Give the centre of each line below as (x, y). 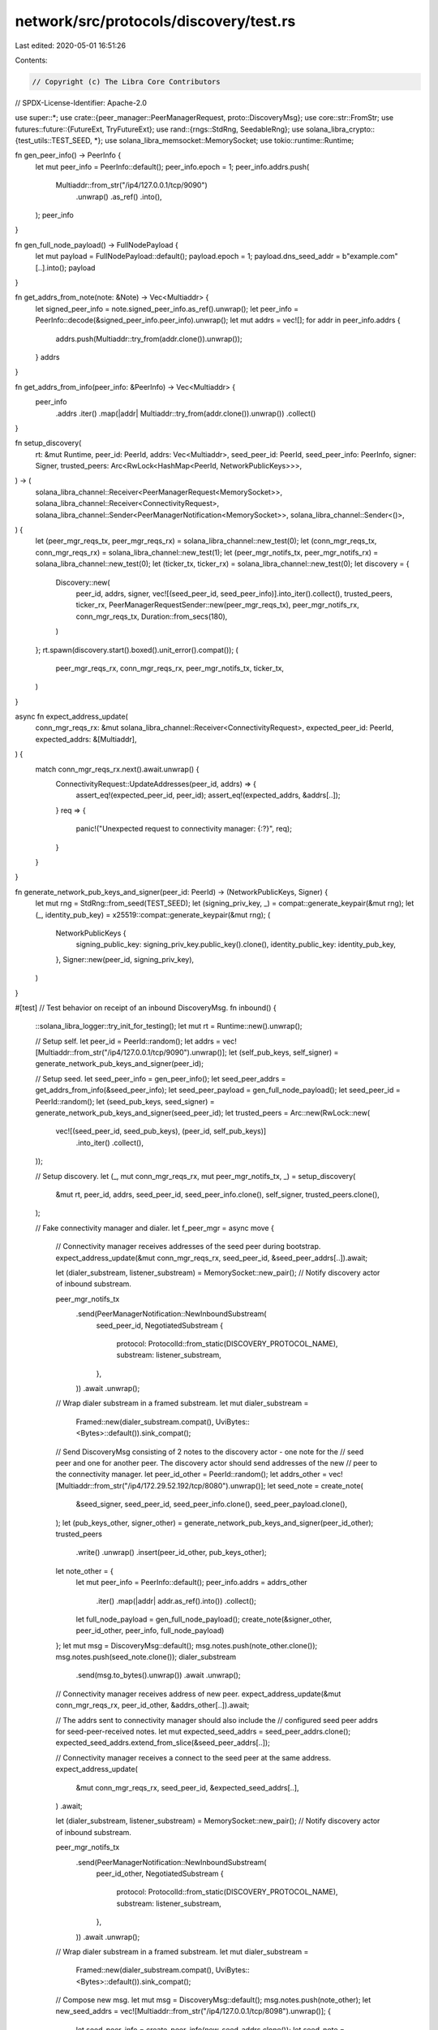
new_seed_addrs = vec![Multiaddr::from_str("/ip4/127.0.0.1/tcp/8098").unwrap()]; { (193, 2011)
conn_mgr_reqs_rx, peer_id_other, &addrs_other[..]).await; (152, 1705)
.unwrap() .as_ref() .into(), (119, 197)
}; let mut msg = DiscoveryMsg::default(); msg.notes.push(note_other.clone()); (187, 1645)
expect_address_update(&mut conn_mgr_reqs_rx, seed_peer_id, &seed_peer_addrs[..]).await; (212, 1258)
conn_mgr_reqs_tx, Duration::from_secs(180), (152, 616)
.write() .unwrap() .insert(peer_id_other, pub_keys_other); (171, 1553)
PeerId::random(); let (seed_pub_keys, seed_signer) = (125, 1101)
